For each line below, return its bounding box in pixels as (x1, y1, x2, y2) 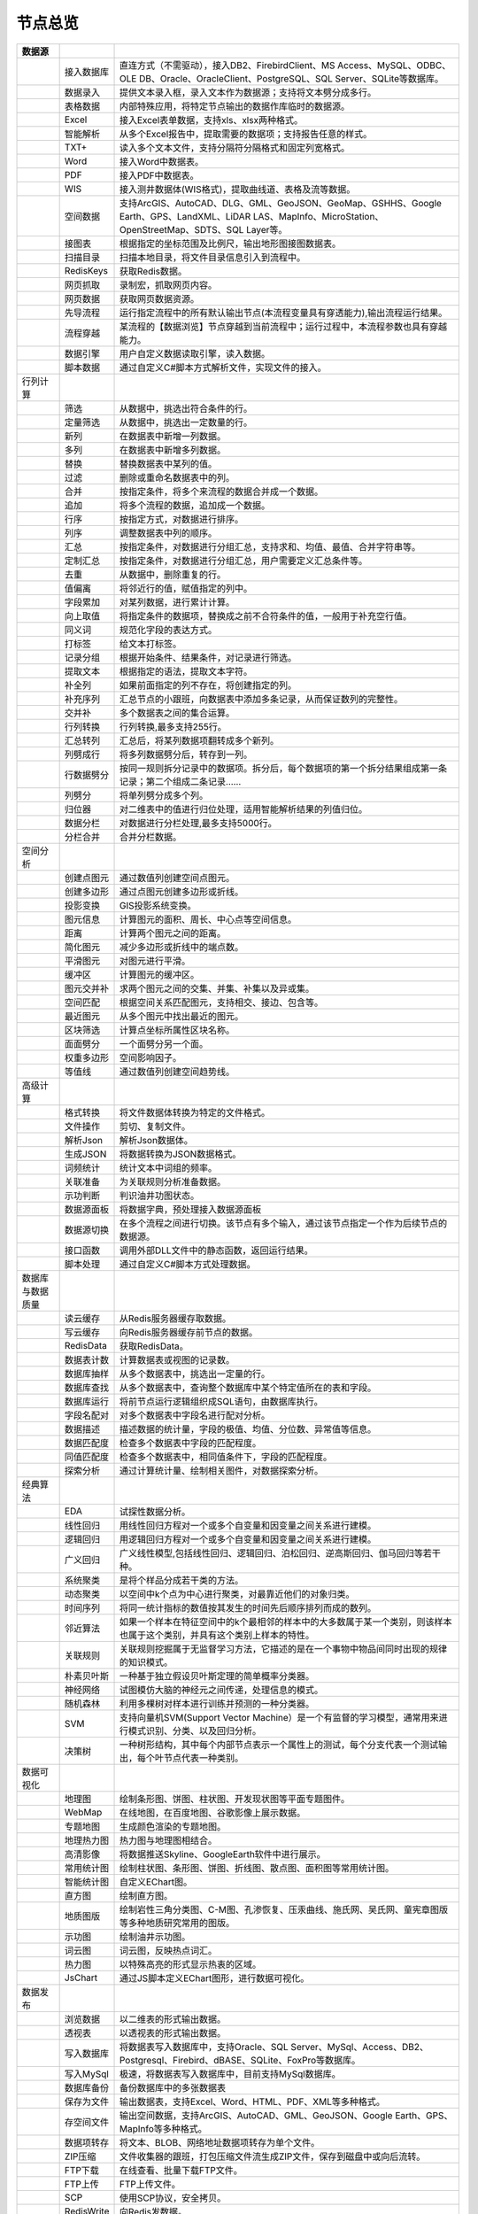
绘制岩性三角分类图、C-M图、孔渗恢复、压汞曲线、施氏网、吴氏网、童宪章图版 (119, 1903, 449, 1916)
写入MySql (64, 2068, 110, 2080)
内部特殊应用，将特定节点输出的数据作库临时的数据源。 (119, 100, 350, 112)
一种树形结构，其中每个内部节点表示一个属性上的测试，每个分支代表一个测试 (119, 1738, 438, 1751)
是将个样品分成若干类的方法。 (119, 1574, 243, 1586)
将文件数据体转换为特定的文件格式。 (119, 1106, 270, 1119)
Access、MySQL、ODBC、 (337, 58, 451, 71)
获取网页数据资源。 (119, 292, 199, 305)
